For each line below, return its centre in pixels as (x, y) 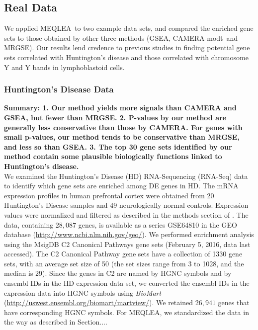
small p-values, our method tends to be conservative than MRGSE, (122, 137)
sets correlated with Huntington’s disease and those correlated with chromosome (126, 57)
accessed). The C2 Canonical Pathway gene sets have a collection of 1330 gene (123, 254)
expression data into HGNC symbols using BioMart (83, 292)
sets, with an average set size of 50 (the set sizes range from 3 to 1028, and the (124, 263)
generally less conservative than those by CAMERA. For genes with (123, 127)
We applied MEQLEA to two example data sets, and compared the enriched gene (129, 28)
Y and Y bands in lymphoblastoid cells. (64, 67)
